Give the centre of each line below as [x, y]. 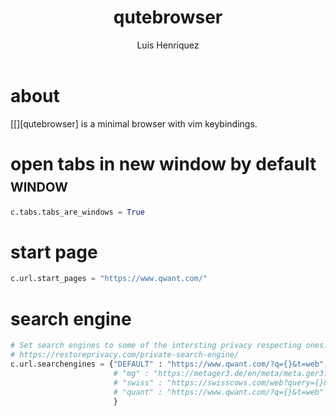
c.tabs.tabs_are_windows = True [77, 212]
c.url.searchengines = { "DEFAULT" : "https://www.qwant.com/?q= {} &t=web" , [169, 364]
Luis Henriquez [168, 45]
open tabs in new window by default [163, 163]
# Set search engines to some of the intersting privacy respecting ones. [169, 346]
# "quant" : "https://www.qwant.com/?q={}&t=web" [219, 392]
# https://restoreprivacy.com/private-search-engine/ [125, 355]
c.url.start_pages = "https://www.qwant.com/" [109, 279]
